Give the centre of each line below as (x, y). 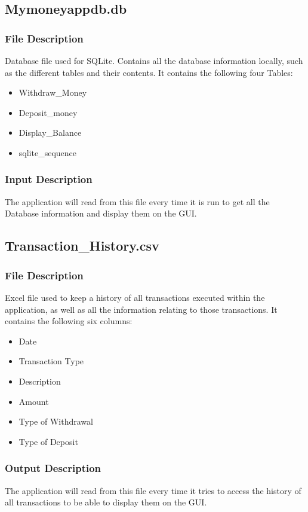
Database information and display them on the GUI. (101, 213)
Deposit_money (48, 112)
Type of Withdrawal (56, 421)
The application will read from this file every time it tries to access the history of (153, 490)
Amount (34, 401)
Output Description (53, 468)
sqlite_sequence (47, 152)
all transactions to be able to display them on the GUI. (106, 502)
